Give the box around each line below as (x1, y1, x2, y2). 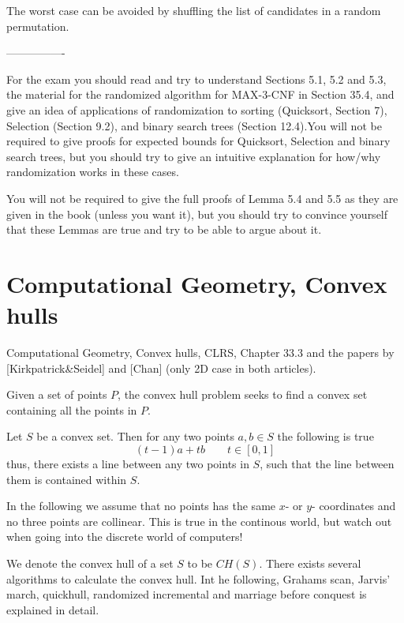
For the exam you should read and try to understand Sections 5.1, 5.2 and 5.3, (6, 70, 387, 87)
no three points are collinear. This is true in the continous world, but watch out (6, 512, 392, 529)
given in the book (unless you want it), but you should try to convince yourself (6, 205, 388, 222)
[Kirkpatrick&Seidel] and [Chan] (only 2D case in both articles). (6, 359, 316, 376)
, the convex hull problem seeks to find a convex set (118, 386, 368, 403)
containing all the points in (6, 401, 137, 418)
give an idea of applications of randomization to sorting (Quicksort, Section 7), (6, 101, 387, 118)
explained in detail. (6, 601, 99, 617)
